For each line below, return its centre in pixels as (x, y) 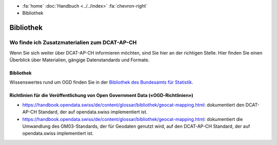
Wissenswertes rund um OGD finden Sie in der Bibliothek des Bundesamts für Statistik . (101, 82)
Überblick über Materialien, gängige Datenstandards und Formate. (80, 60)
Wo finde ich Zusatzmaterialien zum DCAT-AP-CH (73, 42)
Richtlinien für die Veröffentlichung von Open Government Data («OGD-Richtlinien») (101, 95)
